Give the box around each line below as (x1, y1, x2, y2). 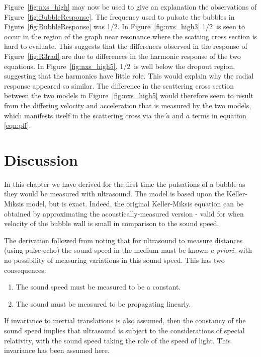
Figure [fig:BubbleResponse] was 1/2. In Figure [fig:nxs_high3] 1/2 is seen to (4, 21, 245, 32)
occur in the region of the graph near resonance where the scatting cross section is (4, 31, 257, 41)
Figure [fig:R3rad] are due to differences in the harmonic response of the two (4, 50, 241, 61)
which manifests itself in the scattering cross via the (4, 110, 164, 120)
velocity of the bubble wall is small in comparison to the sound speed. (4, 218, 219, 229)
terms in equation (192, 110, 246, 120)
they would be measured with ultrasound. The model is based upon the (4, 188, 224, 199)
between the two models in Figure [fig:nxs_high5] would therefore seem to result (4, 90, 253, 101)
